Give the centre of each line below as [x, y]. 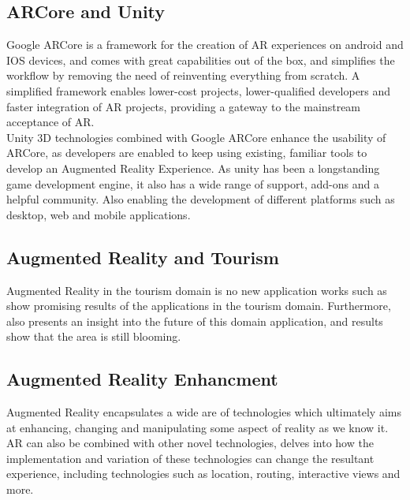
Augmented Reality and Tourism [143, 257]
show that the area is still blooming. [94, 336]
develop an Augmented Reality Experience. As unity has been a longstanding [193, 168]
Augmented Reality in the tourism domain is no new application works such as [197, 290]
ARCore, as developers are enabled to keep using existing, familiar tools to [187, 153]
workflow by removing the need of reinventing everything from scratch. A [183, 75]
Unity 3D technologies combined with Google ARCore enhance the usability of [196, 137]
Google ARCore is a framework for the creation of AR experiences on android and [205, 45]
